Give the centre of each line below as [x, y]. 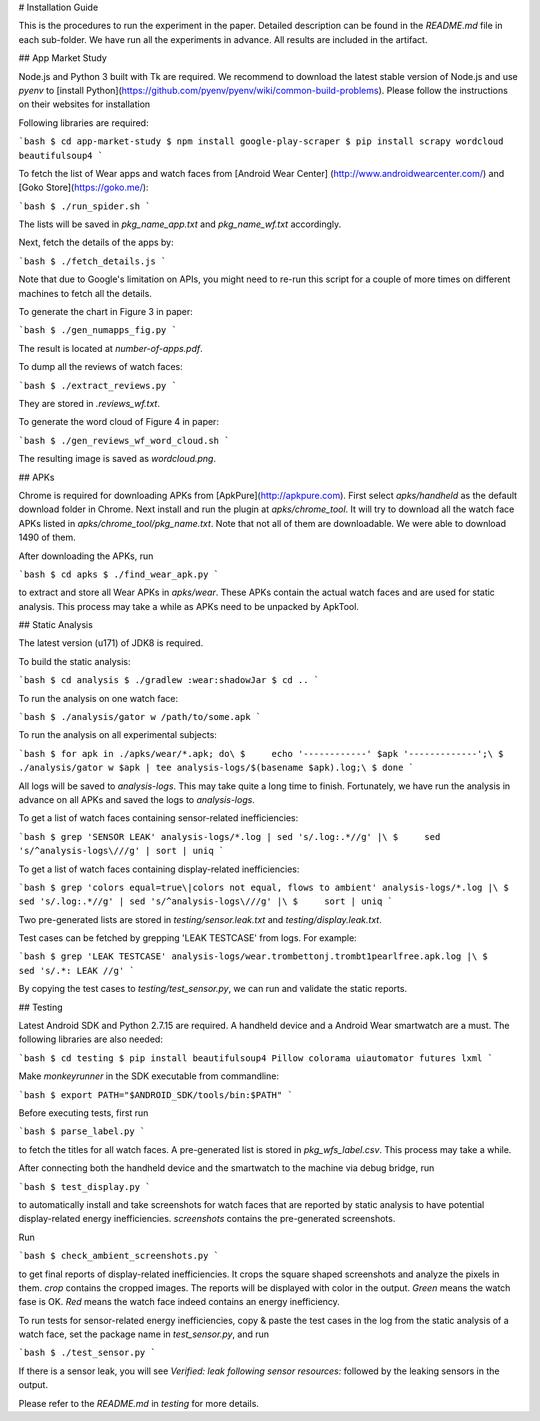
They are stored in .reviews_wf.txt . [89, 403]
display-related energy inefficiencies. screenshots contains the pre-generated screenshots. [207, 1219]
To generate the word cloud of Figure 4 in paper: [119, 422]
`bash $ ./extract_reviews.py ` [97, 385]
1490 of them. [47, 537]
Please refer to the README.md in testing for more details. [139, 1403]
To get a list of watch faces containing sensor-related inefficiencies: [158, 818]
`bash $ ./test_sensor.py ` [87, 1353]
